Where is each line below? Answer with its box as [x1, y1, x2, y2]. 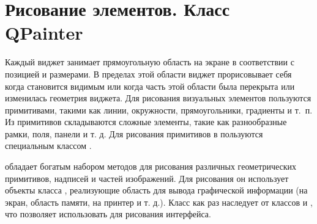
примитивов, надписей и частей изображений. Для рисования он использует [5, 172, 289, 184]
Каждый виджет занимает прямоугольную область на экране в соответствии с [5, 56, 294, 68]
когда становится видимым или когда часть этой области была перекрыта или [5, 79, 295, 92]
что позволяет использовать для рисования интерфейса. [5, 208, 211, 220]
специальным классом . [5, 139, 92, 152]
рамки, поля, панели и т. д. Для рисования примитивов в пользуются [5, 127, 263, 140]
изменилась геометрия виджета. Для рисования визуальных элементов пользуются [5, 92, 311, 104]
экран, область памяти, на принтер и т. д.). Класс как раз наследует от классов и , [5, 195, 313, 208]
